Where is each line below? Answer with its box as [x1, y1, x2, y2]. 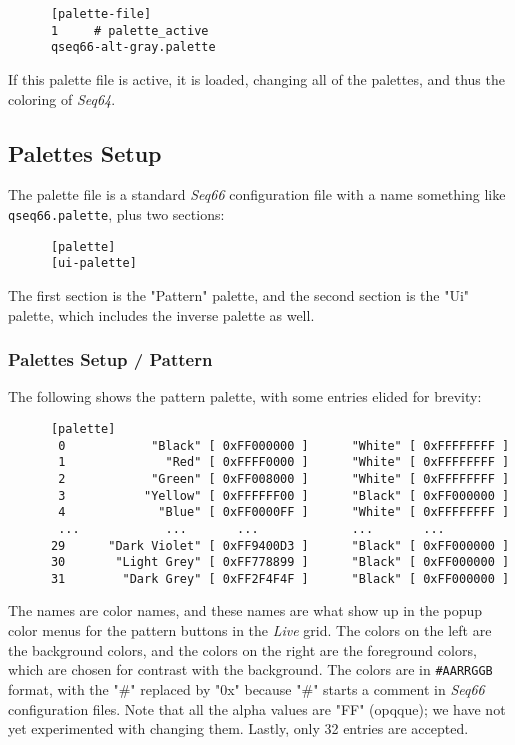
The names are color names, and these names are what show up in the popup [8, 600, 483, 621]
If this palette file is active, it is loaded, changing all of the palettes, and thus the [8, 68, 505, 89]
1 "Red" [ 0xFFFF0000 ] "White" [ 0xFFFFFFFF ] [58, 455, 510, 470]
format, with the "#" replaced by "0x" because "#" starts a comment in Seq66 [8, 678, 485, 699]
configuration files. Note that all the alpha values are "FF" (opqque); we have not [8, 698, 506, 719]
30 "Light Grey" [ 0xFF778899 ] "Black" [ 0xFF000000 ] [50, 555, 510, 570]
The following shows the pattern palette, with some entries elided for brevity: [8, 386, 482, 407]
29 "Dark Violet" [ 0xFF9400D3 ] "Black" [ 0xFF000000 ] [50, 538, 510, 553]
